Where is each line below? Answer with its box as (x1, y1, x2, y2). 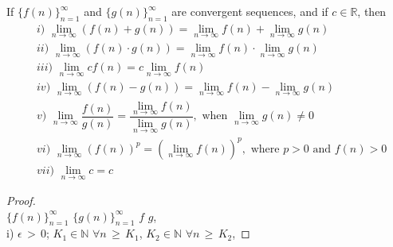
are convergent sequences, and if (171, 3, 328, 19)
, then (357, 3, 387, 19)
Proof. (6, 192, 36, 209)
